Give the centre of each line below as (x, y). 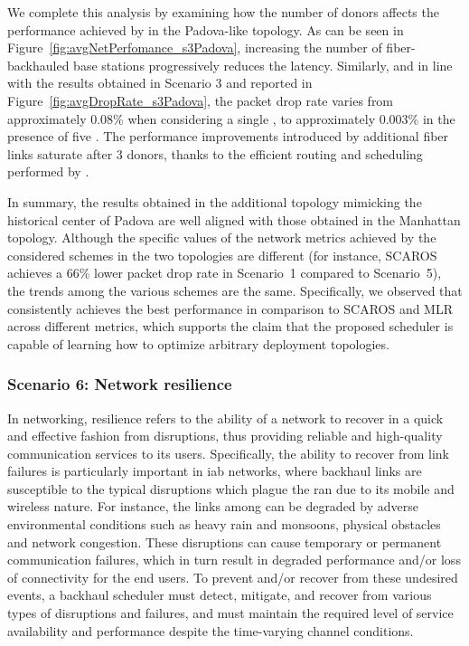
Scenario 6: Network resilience (120, 384)
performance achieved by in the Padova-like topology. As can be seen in (206, 29)
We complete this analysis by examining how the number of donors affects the (223, 12)
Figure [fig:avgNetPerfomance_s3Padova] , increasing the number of (195, 47)
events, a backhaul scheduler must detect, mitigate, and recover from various (220, 595)
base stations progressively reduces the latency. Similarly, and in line (263, 65)
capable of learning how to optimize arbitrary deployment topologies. (198, 343)
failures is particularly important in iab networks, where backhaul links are (215, 471)
